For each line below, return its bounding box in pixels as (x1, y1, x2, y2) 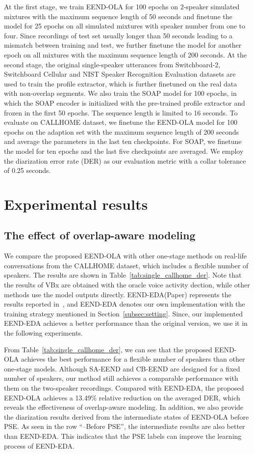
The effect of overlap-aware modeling (4, 227, 196, 243)
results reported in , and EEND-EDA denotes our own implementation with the (4, 299, 245, 309)
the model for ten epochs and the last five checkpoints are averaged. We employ (4, 145, 244, 156)
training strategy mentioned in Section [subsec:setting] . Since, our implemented (4, 308, 243, 318)
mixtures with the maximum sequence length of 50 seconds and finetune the (4, 11, 232, 21)
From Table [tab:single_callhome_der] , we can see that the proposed (4, 344, 212, 354)
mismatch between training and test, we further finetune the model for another (4, 40, 242, 50)
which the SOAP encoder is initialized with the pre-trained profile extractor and (4, 97, 245, 108)
